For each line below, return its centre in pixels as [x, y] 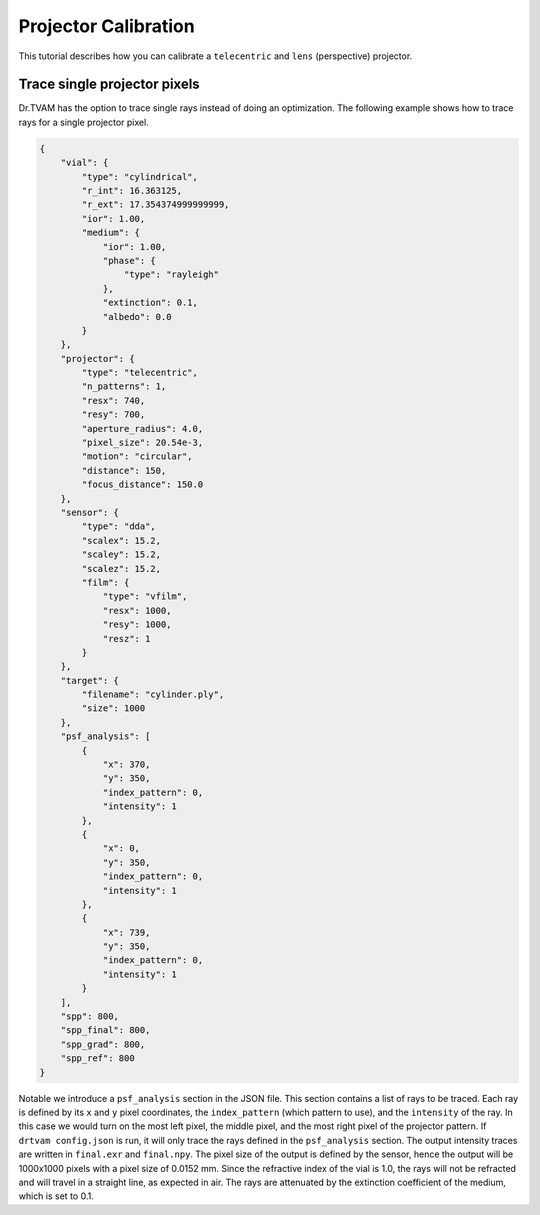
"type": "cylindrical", [140, 176]
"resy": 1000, [137, 624]
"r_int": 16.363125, [132, 190]
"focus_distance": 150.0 [142, 484]
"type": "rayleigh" [171, 274]
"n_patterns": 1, [124, 386]
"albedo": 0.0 [137, 316]
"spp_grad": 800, [103, 1044]
